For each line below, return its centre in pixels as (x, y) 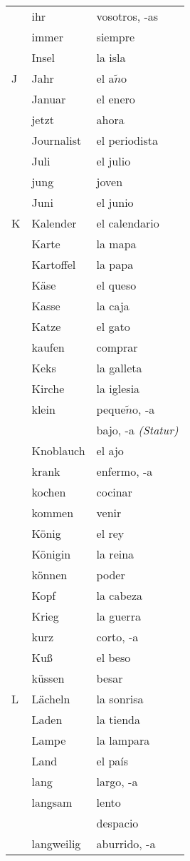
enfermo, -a (125, 471)
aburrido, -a (126, 844)
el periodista (127, 140)
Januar (49, 99)
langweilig (56, 844)
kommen (53, 513)
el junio (115, 202)
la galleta (119, 368)
